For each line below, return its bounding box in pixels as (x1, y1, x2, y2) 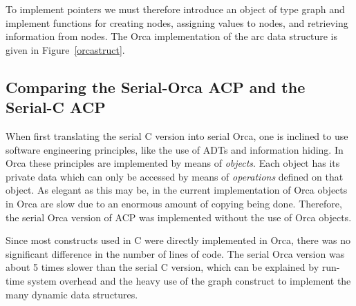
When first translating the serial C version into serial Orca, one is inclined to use (6, 128, 348, 143)
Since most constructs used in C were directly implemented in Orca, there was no (6, 233, 351, 247)
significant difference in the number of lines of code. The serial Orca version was (6, 246, 345, 261)
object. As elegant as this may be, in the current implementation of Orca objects (6, 183, 348, 197)
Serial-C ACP (6, 96, 106, 118)
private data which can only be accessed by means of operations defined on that (6, 169, 344, 183)
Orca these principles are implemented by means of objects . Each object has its (6, 156, 340, 170)
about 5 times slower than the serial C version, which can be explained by (6, 260, 319, 274)
